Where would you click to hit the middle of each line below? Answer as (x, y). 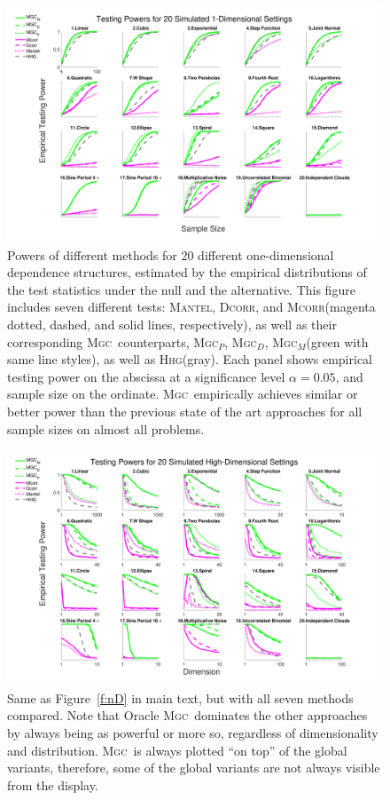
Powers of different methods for (92, 254)
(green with (337, 341)
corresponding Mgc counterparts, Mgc (113, 341)
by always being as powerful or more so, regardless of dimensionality (193, 732)
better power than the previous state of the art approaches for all (185, 411)
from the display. (53, 784)
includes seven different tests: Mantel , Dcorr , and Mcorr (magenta (191, 307)
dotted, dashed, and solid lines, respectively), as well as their (172, 324)
